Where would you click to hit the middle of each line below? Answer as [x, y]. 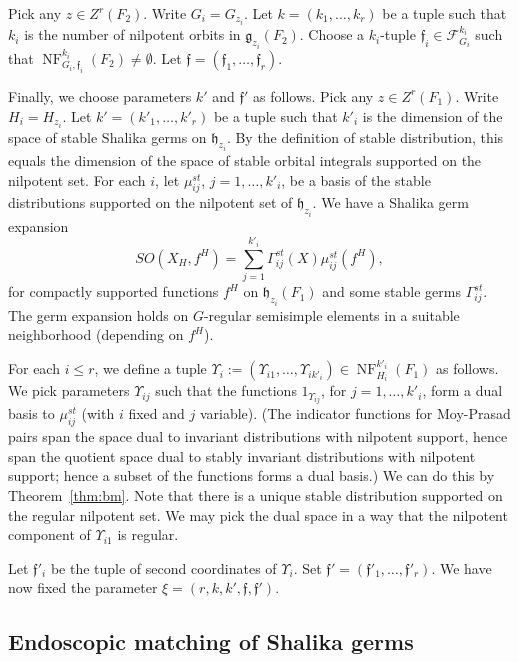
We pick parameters [69, 390]
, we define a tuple [150, 368]
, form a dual [462, 390]
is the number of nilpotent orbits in [132, 34]
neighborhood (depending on [96, 334]
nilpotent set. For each [77, 179]
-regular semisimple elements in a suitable [331, 314]
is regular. [148, 534]
